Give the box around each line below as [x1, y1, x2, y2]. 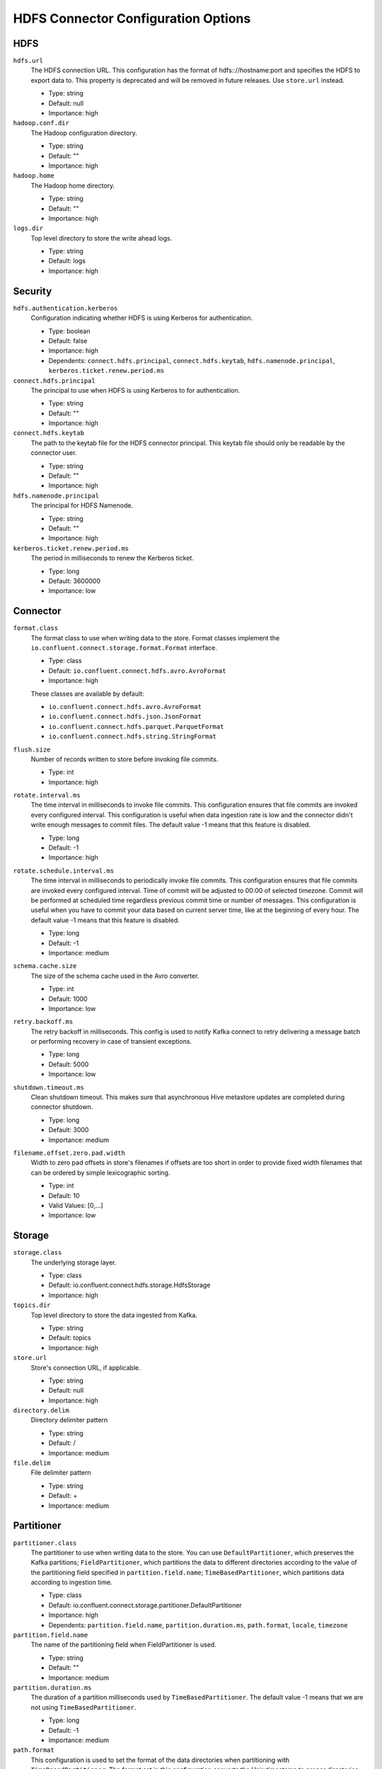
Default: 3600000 [48, 577, 101, 585]
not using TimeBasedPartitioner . [30, 1702, 137, 1712]
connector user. [30, 449, 77, 457]
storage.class [13, 1249, 62, 1257]
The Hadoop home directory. [30, 181, 115, 190]
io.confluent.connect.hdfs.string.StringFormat [48, 732, 217, 741]
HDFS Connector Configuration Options [13, 11, 251, 26]
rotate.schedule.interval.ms [13, 867, 115, 875]
